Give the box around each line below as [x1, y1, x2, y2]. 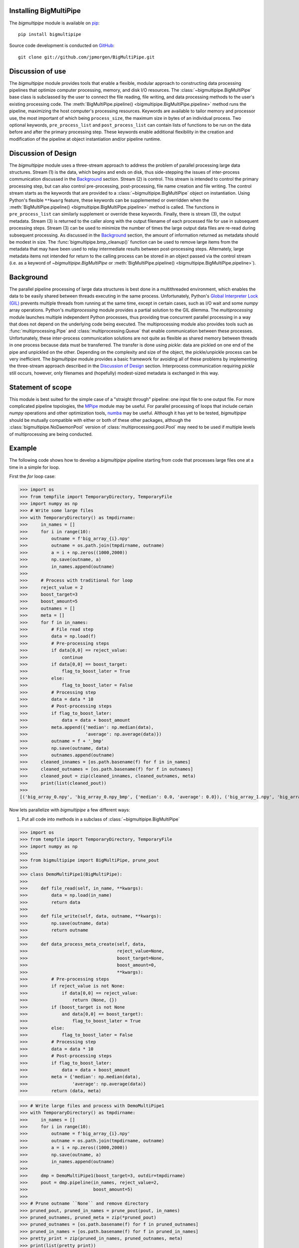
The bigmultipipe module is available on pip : [9, 20, 100, 26]
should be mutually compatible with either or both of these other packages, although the [9, 417, 191, 423]
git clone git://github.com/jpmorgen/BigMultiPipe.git [18, 54, 155, 60]
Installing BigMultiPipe [9, 6, 81, 15]
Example [9, 444, 37, 453]
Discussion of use [9, 67, 66, 75]
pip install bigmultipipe [18, 31, 82, 37]
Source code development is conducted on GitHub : [9, 42, 115, 48]
